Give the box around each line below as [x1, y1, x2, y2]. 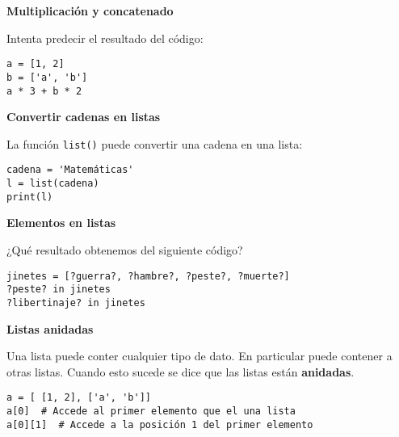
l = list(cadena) [6, 178, 99, 190]
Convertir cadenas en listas [6, 108, 161, 125]
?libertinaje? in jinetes [6, 296, 145, 309]
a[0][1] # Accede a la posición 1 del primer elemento [6, 418, 313, 431]
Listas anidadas [6, 320, 94, 337]
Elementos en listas [6, 214, 116, 231]
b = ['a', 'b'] [6, 71, 88, 83]
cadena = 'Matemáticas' [6, 164, 134, 176]
